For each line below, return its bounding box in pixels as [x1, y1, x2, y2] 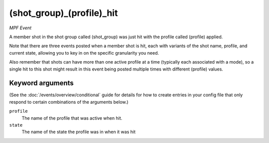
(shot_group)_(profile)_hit [9, 7, 118, 18]
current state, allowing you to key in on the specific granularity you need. [9, 50, 159, 56]
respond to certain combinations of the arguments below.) [9, 99, 129, 105]
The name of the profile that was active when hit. [21, 115, 123, 121]
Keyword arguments [9, 79, 74, 87]
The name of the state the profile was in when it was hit [21, 129, 136, 135]
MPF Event [9, 25, 32, 31]
